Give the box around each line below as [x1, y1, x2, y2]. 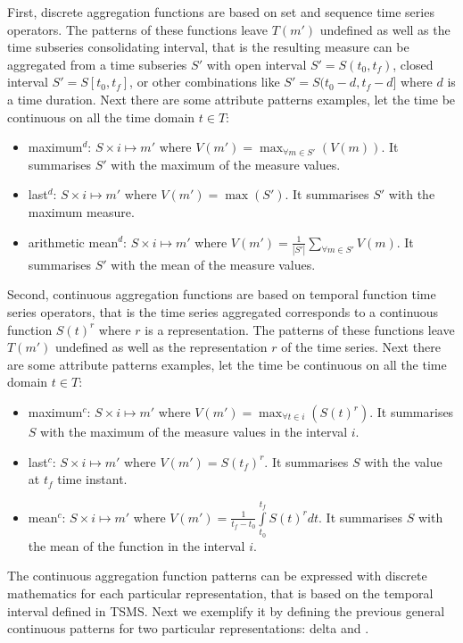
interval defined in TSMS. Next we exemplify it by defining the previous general [7, 601, 445, 620]
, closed [393, 54, 434, 73]
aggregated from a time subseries [7, 54, 187, 73]
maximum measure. [28, 202, 135, 221]
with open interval [206, 54, 307, 73]
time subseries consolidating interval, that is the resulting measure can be [7, 38, 409, 56]
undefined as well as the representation [54, 338, 268, 356]
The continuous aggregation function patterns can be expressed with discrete [7, 566, 427, 585]
